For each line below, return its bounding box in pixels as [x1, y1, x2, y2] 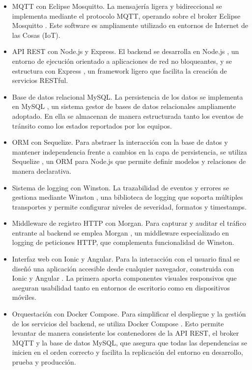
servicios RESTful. [12, 75, 68, 85]
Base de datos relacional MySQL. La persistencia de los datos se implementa [12, 91, 243, 102]
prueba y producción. [12, 357, 76, 367]
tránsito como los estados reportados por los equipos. [12, 120, 172, 131]
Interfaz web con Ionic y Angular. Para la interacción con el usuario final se [12, 254, 240, 264]
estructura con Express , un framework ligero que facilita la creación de [12, 65, 227, 76]
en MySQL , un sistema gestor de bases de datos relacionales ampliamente [12, 101, 236, 111]
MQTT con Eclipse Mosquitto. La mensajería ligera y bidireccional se [12, 1, 222, 11]
